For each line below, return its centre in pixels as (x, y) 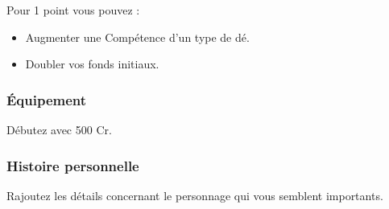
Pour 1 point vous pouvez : (73, 10)
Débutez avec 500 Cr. (59, 129)
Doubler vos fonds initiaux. (92, 64)
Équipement (47, 99)
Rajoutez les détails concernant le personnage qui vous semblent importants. (195, 195)
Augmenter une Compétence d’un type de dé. (137, 37)
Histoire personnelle (73, 165)
